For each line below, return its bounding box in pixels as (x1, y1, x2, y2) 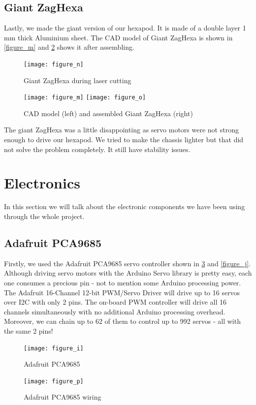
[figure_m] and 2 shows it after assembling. (4, 42, 134, 52)
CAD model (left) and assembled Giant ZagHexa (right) (24, 108, 193, 118)
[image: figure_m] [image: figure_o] (24, 94, 146, 101)
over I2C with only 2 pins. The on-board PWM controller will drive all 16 (4, 297, 226, 307)
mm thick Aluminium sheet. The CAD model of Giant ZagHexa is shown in (4, 32, 233, 42)
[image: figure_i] (24, 344, 84, 352)
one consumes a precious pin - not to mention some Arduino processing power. (4, 277, 241, 287)
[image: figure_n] (24, 61, 84, 68)
